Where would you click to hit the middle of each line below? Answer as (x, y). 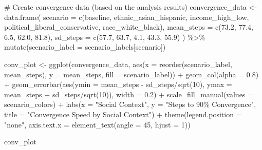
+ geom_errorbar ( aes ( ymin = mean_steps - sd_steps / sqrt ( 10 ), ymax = (118, 84)
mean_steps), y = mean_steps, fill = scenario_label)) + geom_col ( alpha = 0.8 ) (132, 74)
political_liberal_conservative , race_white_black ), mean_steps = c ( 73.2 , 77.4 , (129, 27)
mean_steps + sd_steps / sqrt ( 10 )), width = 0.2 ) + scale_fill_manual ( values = (129, 94)
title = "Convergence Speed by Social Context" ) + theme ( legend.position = (123, 114)
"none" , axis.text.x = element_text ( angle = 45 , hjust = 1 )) (97, 124)
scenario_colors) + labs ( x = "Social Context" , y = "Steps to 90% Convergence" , (130, 104)
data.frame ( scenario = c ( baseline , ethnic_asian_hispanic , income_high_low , (127, 17)
